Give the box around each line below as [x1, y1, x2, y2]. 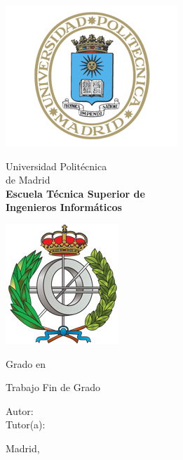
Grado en [6, 356, 46, 371]
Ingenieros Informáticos [6, 200, 122, 215]
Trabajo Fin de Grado [6, 380, 100, 395]
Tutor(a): [6, 417, 46, 432]
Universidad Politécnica [6, 158, 107, 173]
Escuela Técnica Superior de [6, 186, 145, 200]
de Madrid [6, 172, 50, 187]
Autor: [6, 403, 34, 418]
